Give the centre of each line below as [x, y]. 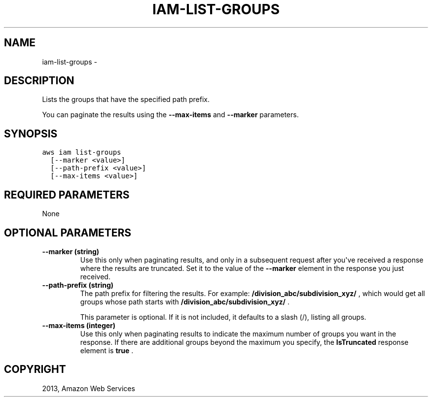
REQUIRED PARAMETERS [67, 195]
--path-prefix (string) [78, 285]
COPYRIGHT [35, 369]
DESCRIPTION [39, 81]
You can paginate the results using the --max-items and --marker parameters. [170, 115]
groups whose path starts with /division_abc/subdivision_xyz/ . [185, 301]
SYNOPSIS [31, 134]
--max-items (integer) [79, 325]
